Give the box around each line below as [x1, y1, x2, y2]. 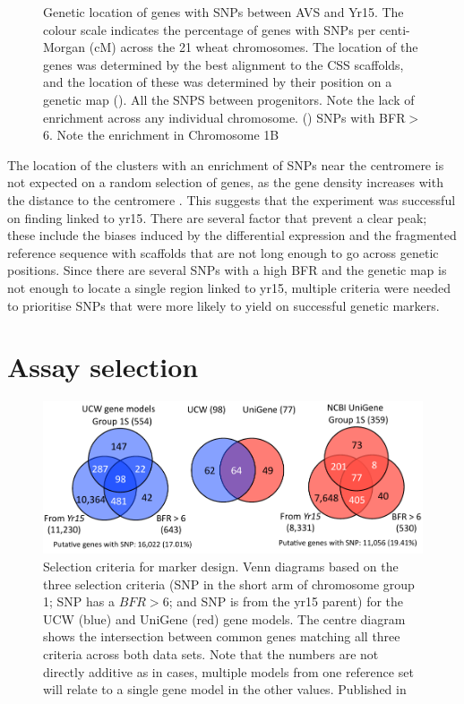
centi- [379, 20, 410, 39]
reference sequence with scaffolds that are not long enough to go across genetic [7, 243, 439, 262]
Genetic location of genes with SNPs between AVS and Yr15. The [43, 3, 404, 21]
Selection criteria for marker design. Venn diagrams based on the [43, 556, 399, 575]
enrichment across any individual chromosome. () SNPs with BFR [43, 107, 406, 126]
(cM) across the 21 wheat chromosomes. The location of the [89, 38, 418, 56]
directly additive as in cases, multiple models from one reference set [43, 662, 414, 681]
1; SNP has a [43, 592, 115, 611]
